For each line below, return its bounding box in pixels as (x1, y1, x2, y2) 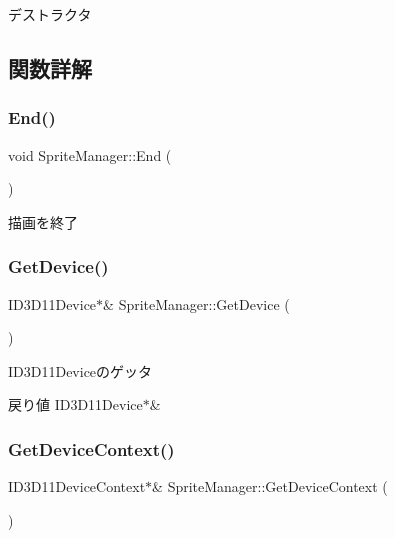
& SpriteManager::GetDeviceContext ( (152, 476, 388, 497)
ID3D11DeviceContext (8, 476, 146, 497)
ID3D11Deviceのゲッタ (8, 360, 153, 381)
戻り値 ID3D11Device (8, 394, 143, 415)
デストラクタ (8, 4, 92, 24)
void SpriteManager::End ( (8, 144, 172, 165)
